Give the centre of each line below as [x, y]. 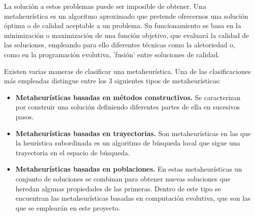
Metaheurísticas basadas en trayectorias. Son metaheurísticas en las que [133, 133]
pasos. [25, 116]
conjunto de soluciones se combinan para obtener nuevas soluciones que [123, 178]
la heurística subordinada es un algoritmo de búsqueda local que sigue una [128, 143]
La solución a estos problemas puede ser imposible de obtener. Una [105, 6]
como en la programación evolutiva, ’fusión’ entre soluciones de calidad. [112, 54]
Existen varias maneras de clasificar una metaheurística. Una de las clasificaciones [127, 71]
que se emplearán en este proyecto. [68, 207]
